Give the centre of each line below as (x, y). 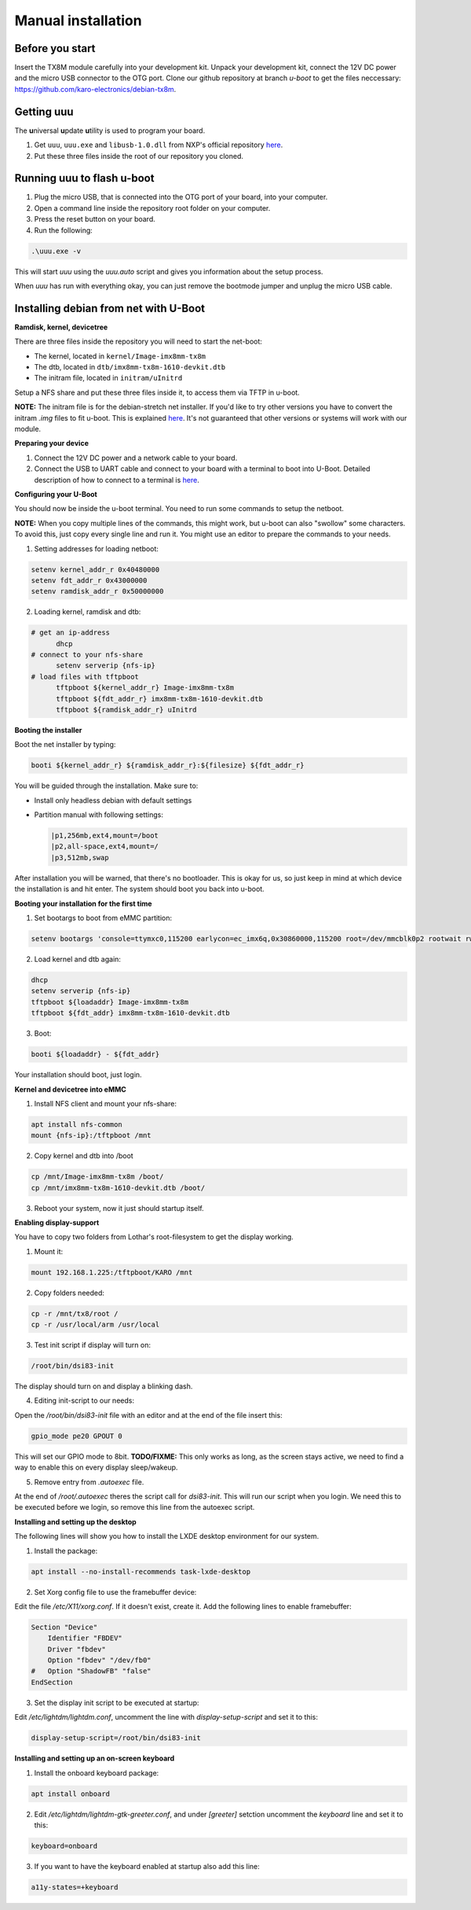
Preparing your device (52, 443)
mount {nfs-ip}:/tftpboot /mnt (91, 1135)
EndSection (52, 1682)
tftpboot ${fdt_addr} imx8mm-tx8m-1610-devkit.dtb (131, 1013)
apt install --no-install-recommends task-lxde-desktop (141, 1571)
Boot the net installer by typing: (65, 745)
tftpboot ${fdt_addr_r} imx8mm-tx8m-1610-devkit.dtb (159, 699)
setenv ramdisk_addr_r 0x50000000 (97, 591)
